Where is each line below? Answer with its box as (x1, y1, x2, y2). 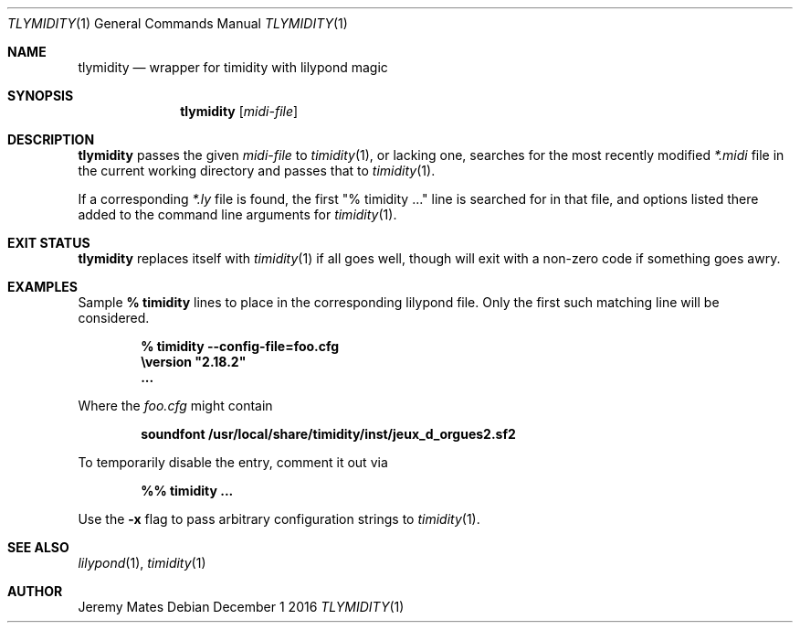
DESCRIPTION (7, 132, 95, 147)
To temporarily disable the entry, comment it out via (78, 454, 388, 470)
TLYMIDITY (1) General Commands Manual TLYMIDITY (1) (7, 16, 348, 31)
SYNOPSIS (7, 88, 74, 103)
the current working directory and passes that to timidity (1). (78, 163, 436, 178)
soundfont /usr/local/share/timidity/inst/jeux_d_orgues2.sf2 (141, 426, 516, 442)
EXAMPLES (7, 279, 78, 294)
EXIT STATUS (7, 235, 90, 251)
